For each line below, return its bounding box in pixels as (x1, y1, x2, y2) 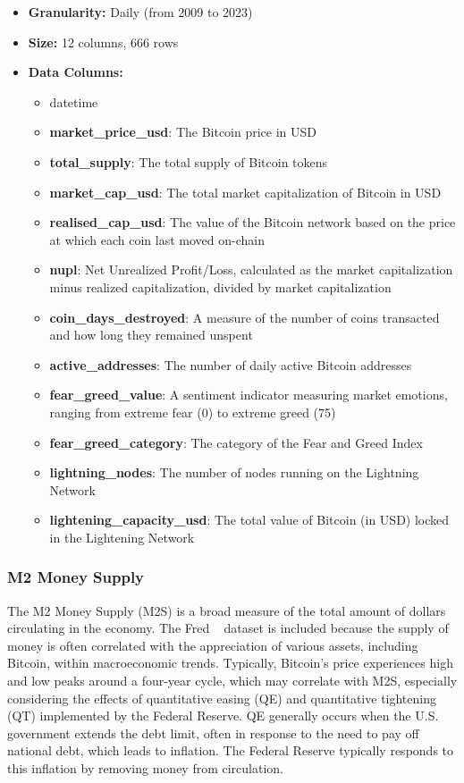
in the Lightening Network (49, 527, 195, 546)
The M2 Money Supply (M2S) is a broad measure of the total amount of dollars (7, 601, 446, 619)
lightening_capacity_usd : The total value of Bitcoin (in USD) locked (49, 510, 450, 529)
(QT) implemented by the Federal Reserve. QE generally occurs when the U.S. (7, 706, 439, 725)
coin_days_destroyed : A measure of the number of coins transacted (49, 307, 440, 326)
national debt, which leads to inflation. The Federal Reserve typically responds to (7, 741, 453, 760)
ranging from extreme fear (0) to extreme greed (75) (49, 402, 336, 421)
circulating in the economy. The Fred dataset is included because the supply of (7, 619, 449, 637)
